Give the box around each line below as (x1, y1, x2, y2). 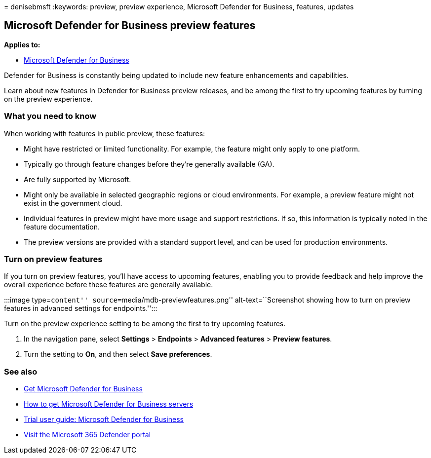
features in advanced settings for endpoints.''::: (4, 304, 157, 313)
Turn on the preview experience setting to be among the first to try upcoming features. (4, 319, 286, 328)
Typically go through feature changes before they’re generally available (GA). (24, 159, 274, 168)
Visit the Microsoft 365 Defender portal (24, 430, 151, 439)
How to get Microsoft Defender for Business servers (24, 400, 194, 409)
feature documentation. (24, 222, 100, 231)
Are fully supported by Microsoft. (24, 175, 131, 184)
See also (4, 366, 38, 377)
